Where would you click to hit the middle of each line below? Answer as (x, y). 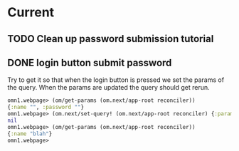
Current (31, 12)
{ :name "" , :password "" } (46, 108)
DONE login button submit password (90, 62)
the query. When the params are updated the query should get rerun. (108, 88)
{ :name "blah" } (30, 134)
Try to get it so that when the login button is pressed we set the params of (116, 80)
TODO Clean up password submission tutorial (111, 39)
